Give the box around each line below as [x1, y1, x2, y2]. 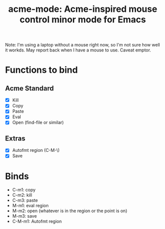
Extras [5, 134, 26, 142]
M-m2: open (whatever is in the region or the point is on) [12, 208, 128, 214]
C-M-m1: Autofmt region [12, 219, 62, 225]
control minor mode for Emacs [19, 14, 146, 25]
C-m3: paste [12, 197, 38, 203]
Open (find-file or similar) [12, 120, 64, 126]
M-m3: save [12, 213, 37, 219]
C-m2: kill [12, 192, 33, 198]
